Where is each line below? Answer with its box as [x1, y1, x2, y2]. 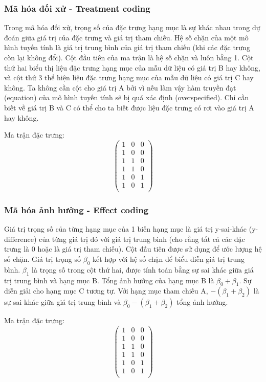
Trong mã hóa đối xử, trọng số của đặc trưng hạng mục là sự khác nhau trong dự [4, 22, 260, 33]
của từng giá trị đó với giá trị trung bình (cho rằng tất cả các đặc [39, 233, 245, 244]
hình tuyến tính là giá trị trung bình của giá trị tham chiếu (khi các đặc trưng [4, 42, 250, 53]
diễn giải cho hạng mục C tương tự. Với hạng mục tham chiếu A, [4, 285, 208, 296]
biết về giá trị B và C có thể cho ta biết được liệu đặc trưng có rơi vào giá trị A [4, 102, 254, 113]
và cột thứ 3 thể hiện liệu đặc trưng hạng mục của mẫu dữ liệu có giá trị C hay [4, 72, 254, 83]
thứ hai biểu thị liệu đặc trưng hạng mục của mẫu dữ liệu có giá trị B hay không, [4, 62, 260, 73]
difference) [4, 233, 37, 244]
